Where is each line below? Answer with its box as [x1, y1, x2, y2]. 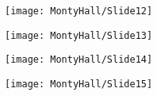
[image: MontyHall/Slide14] [5, 54, 153, 66]
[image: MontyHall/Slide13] [5, 29, 153, 41]
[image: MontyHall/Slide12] [5, 6, 153, 17]
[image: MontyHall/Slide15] [5, 78, 153, 90]
